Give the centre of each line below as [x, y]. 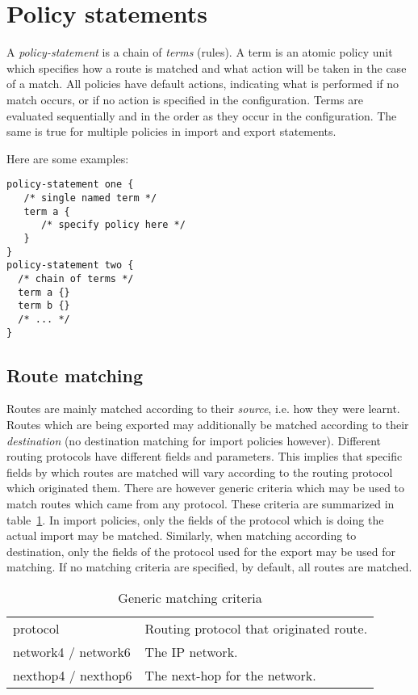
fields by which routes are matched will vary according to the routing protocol [200, 472]
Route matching [75, 375]
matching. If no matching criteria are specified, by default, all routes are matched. [209, 567]
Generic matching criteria [190, 597]
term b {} [44, 306]
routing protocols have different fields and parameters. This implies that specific [205, 456]
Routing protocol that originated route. [256, 628]
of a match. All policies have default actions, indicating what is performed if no [203, 84]
